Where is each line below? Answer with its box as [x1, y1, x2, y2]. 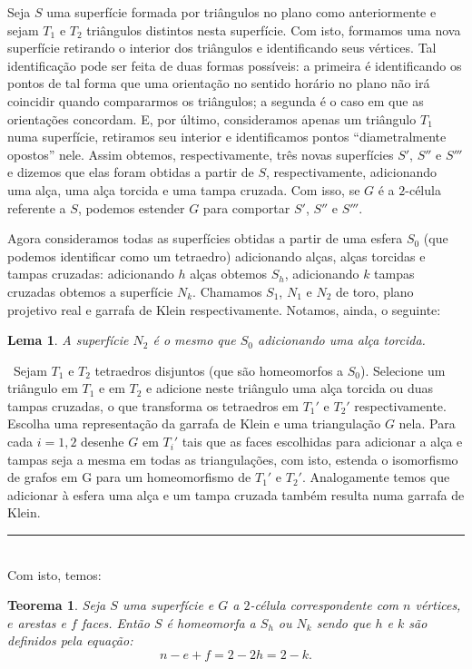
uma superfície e [122, 595, 214, 615]
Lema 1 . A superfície [7, 330, 129, 349]
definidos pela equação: [7, 631, 133, 650]
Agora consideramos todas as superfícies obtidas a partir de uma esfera [7, 229, 403, 248]
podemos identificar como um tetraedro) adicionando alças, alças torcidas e [7, 246, 426, 265]
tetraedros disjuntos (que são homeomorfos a [94, 360, 344, 379]
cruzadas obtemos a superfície [7, 281, 173, 300]
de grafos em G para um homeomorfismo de [7, 467, 251, 487]
